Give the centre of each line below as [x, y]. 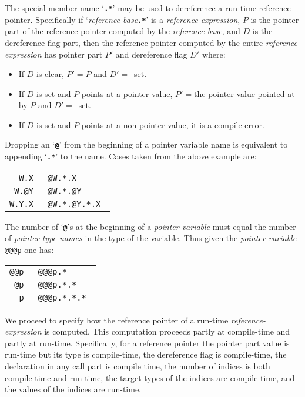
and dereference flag [151, 54]
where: [214, 54]
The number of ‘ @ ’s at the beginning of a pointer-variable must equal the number [150, 226]
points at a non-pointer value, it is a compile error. [173, 124]
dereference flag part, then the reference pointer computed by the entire [134, 42]
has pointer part [73, 54]
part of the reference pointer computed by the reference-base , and [123, 31]
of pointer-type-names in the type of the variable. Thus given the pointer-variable [151, 238]
